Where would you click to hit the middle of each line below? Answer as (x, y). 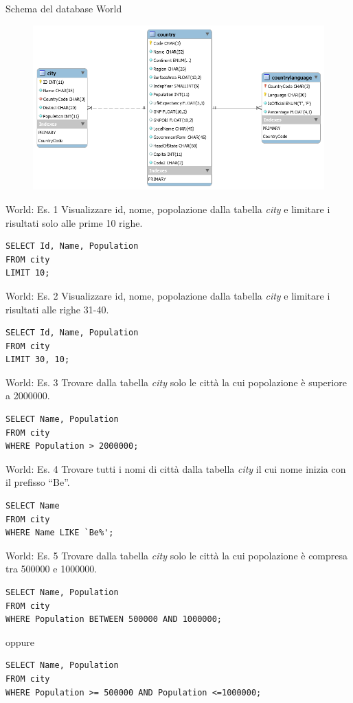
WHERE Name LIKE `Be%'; (60, 533)
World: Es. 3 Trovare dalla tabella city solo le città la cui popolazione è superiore (176, 382)
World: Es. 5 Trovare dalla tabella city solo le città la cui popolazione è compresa (177, 555)
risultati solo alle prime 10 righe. (74, 222)
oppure (20, 641)
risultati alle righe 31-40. (57, 309)
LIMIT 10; (28, 273)
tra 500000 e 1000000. (52, 569)
